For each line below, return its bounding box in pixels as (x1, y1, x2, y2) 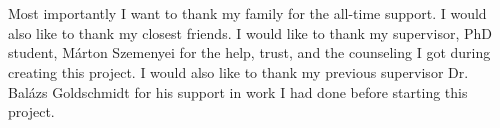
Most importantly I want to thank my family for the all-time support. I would (8, 3, 487, 24)
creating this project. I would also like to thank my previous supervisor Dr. (8, 61, 469, 82)
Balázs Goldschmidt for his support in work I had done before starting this (8, 81, 468, 102)
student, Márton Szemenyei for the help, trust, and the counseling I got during (8, 42, 491, 63)
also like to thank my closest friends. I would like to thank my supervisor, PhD (8, 22, 492, 43)
